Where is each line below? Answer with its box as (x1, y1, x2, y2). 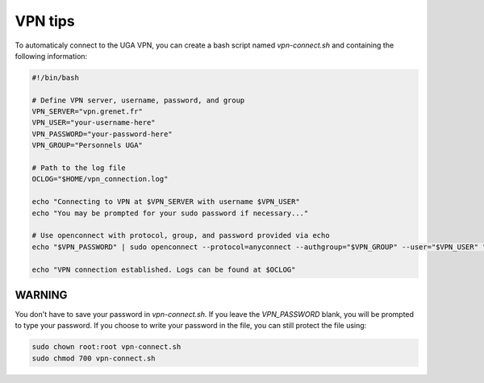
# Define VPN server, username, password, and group (31, 95, 245, 105)
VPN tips (15, 12, 76, 30)
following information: (15, 51, 88, 60)
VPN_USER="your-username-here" (31, 118, 156, 127)
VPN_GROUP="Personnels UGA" (31, 141, 143, 150)
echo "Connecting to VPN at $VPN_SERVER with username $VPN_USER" (31, 198, 300, 206)
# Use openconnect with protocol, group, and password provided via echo (31, 231, 330, 240)
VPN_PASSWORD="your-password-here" (31, 129, 173, 139)
